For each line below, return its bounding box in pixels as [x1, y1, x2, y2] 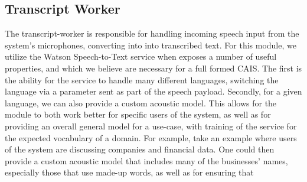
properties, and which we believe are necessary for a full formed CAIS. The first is [5, 61, 302, 74]
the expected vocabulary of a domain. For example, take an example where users [5, 131, 297, 144]
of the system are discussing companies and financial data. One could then [5, 143, 275, 155]
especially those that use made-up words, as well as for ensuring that [5, 166, 254, 178]
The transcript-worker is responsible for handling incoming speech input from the [5, 27, 299, 40]
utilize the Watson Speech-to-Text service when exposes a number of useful [5, 50, 277, 63]
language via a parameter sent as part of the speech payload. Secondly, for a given [5, 85, 302, 97]
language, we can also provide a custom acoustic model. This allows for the [5, 96, 277, 109]
